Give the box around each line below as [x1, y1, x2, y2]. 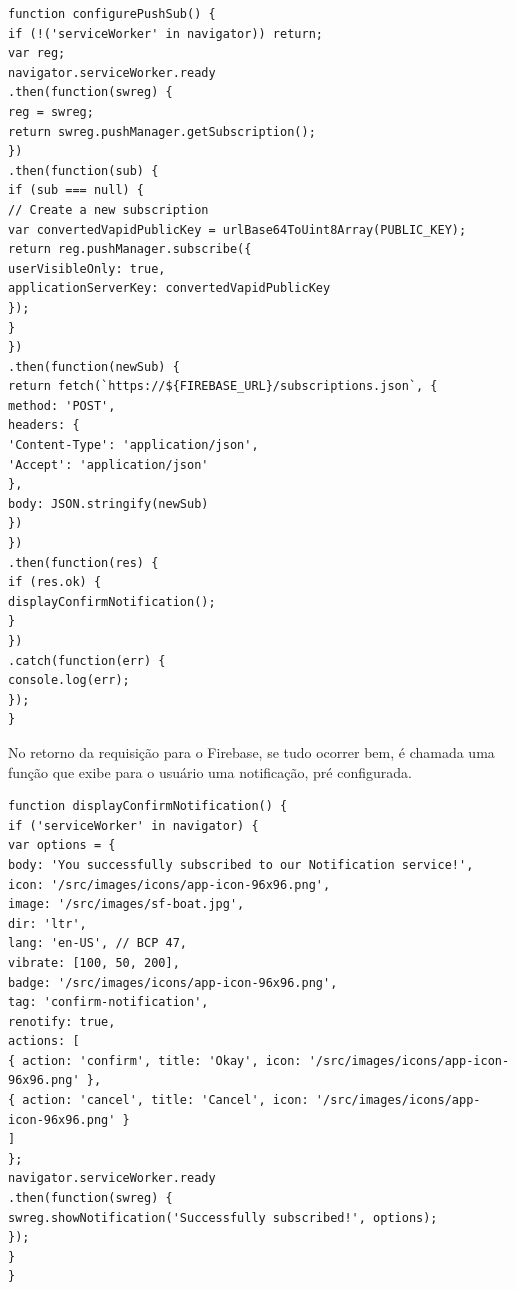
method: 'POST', [8, 398, 116, 413]
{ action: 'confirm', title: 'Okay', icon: [8, 1053, 302, 1068]
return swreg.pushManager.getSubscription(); [8, 124, 316, 139]
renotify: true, [8, 1014, 116, 1029]
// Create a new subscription [8, 202, 209, 217]
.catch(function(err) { [8, 653, 166, 668]
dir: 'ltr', [8, 916, 87, 931]
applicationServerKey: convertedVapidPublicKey [8, 281, 331, 296]
